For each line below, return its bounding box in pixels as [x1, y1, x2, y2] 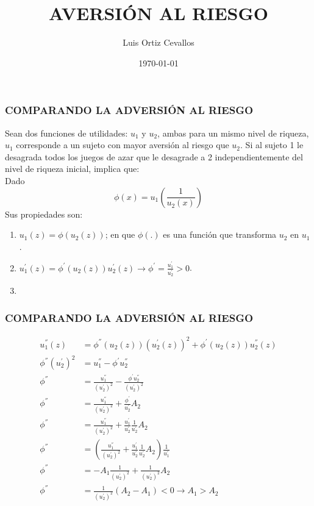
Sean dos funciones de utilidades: [5, 126, 128, 139]
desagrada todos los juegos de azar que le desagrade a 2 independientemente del [5, 150, 303, 163]
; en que [105, 228, 135, 241]
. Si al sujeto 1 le [240, 138, 304, 151]
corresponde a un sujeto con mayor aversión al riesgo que [16, 138, 229, 151]
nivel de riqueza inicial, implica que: [5, 162, 140, 175]
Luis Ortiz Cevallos [123, 36, 194, 49]
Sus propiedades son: [5, 207, 83, 220]
